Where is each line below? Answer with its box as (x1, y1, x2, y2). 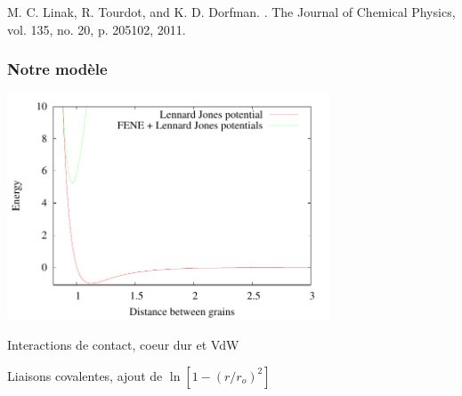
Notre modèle (7, 58, 108, 80)
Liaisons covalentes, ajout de (7, 366, 163, 384)
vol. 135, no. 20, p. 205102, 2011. (7, 20, 186, 38)
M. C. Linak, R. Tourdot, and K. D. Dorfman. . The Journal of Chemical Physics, (7, 3, 456, 20)
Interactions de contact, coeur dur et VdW (7, 335, 239, 353)
